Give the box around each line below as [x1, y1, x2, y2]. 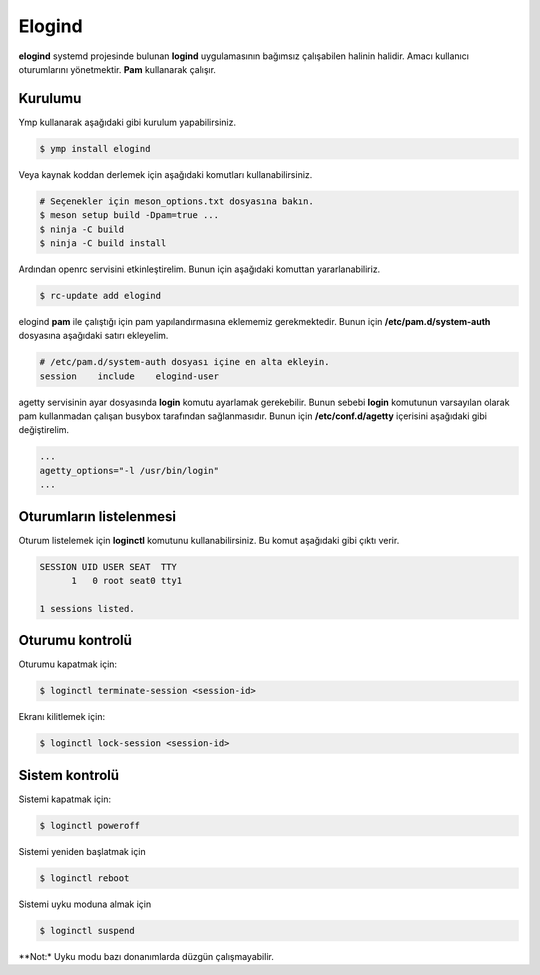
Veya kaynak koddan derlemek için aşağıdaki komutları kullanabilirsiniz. [18, 168, 313, 180]
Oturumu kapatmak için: [18, 658, 118, 670]
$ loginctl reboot [39, 872, 130, 884]
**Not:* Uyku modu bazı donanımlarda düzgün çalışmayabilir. [18, 950, 274, 962]
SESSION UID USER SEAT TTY [39, 561, 177, 572]
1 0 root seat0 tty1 [71, 575, 183, 587]
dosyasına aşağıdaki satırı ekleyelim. [18, 330, 169, 342]
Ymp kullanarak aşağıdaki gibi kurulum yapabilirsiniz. [18, 116, 237, 128]
